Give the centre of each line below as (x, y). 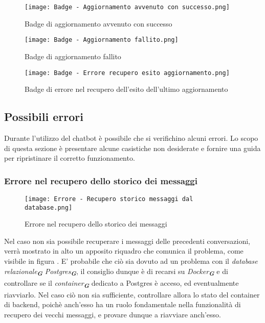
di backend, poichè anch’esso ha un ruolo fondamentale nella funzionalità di (123, 304)
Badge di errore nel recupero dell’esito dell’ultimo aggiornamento (126, 89)
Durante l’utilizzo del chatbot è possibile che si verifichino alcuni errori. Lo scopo (131, 138)
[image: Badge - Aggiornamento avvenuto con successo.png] (127, 7)
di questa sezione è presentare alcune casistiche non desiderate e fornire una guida (132, 148)
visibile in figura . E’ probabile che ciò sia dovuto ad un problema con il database (131, 261)
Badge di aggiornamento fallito (73, 56)
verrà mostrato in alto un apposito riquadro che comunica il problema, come (124, 251)
